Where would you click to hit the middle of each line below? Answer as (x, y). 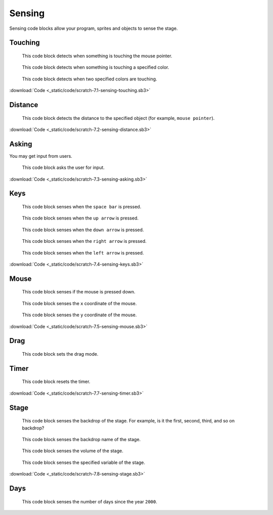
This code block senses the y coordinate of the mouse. (79, 315)
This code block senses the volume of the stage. (73, 451)
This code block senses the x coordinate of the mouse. (79, 303)
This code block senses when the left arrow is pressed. (83, 252)
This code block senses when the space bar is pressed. (82, 207)
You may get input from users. (41, 156)
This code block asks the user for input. (63, 167)
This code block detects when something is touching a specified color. (96, 67)
